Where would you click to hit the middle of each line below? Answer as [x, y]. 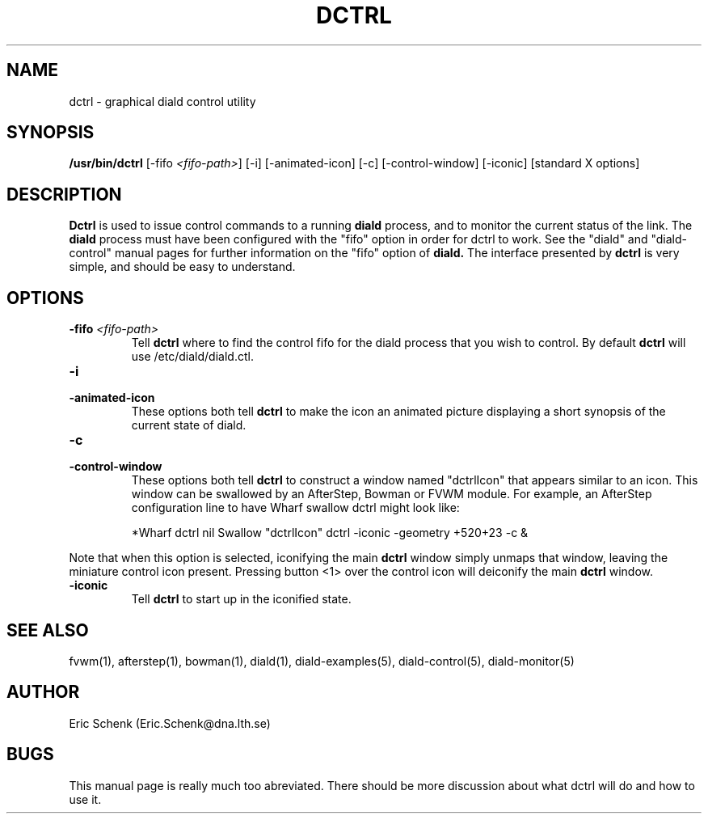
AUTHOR [43, 692]
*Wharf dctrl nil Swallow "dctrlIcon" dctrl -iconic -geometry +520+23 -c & [330, 533]
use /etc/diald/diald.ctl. [192, 357]
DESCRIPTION [64, 194]
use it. [85, 799]
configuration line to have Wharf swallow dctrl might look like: [295, 508]
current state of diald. [189, 425]
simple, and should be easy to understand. [182, 267]
